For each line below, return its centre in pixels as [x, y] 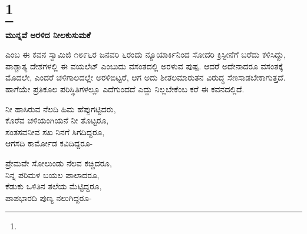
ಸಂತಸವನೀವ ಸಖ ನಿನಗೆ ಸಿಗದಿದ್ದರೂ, [55, 131]
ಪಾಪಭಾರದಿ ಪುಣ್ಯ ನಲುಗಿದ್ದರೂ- [49, 197]
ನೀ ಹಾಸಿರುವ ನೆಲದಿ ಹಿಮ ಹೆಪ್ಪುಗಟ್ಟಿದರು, [61, 108]
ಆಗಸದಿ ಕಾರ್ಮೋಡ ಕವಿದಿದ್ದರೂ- [49, 143]
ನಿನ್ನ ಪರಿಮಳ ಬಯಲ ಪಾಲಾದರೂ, [52, 174]
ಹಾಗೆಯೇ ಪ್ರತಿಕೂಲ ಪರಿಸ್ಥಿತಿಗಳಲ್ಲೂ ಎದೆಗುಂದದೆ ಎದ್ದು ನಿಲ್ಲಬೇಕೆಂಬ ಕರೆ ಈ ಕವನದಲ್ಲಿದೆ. [125, 88]
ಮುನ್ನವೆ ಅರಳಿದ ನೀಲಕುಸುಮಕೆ [48, 34]
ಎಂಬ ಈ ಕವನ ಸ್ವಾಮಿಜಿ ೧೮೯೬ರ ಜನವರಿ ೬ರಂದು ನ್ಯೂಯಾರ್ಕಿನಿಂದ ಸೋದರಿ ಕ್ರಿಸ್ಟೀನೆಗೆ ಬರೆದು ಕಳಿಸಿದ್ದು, [146, 54]
